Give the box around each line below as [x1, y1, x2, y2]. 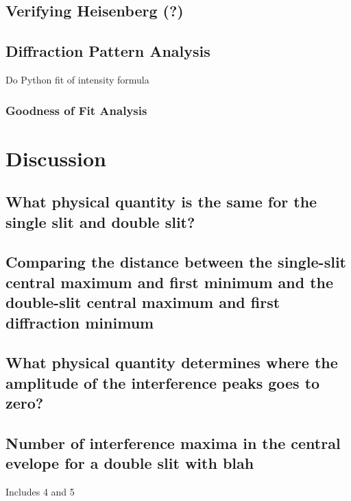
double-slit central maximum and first [5, 292, 280, 313]
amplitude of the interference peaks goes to [5, 372, 320, 393]
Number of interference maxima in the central [5, 432, 341, 453]
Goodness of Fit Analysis [5, 101, 147, 118]
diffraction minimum [5, 311, 154, 333]
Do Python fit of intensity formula [5, 72, 149, 86]
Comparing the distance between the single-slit [5, 251, 346, 272]
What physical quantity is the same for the [5, 191, 317, 212]
